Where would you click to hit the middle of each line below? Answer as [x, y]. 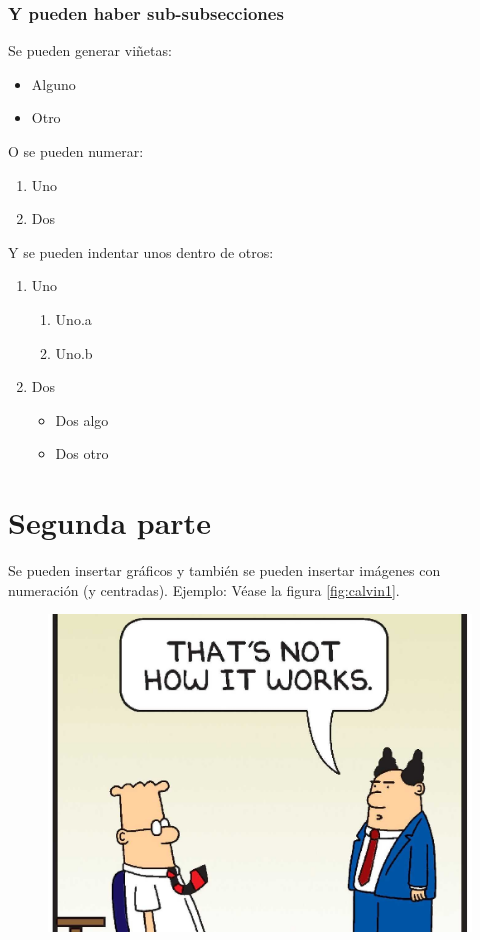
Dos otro [82, 453]
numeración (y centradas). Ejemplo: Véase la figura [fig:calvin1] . [204, 589]
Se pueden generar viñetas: [90, 50]
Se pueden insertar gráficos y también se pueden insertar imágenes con [224, 570]
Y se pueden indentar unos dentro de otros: [141, 251]
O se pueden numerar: [76, 151]
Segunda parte [109, 522]
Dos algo [82, 419]
